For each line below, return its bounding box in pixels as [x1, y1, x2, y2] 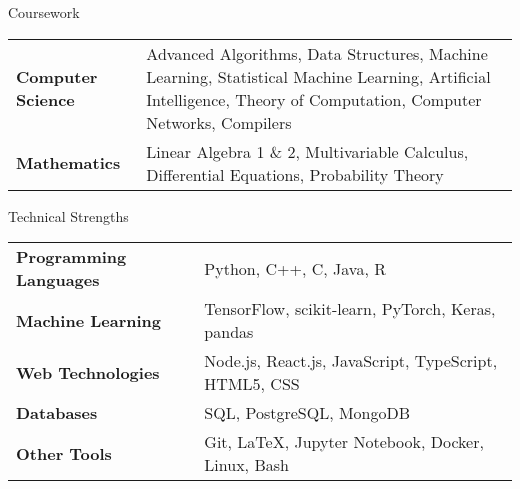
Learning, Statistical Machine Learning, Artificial [146, 64, 491, 88]
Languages [16, 268, 100, 292]
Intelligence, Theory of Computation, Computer [146, 87, 482, 111]
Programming [16, 245, 127, 269]
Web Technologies [16, 360, 160, 384]
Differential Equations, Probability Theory [146, 162, 444, 186]
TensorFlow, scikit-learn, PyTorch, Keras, [204, 297, 496, 321]
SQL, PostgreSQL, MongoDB [204, 401, 411, 425]
